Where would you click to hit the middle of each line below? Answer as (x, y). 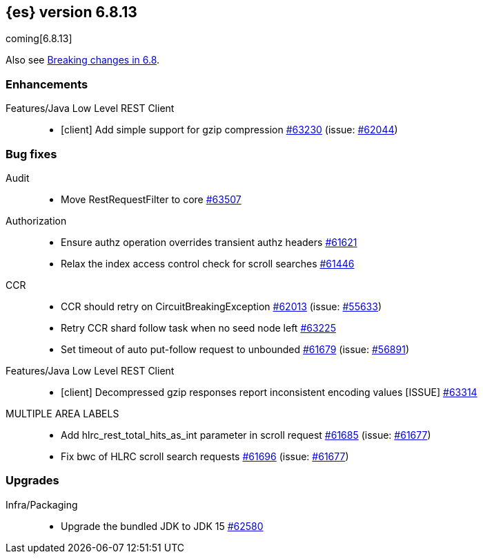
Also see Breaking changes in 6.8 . (83, 60)
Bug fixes (31, 154)
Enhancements (47, 84)
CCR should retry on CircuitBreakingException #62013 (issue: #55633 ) (221, 306)
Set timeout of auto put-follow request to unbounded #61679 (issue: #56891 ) (235, 349)
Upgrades (32, 481)
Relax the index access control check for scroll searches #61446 (208, 263)
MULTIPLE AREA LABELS (62, 413)
